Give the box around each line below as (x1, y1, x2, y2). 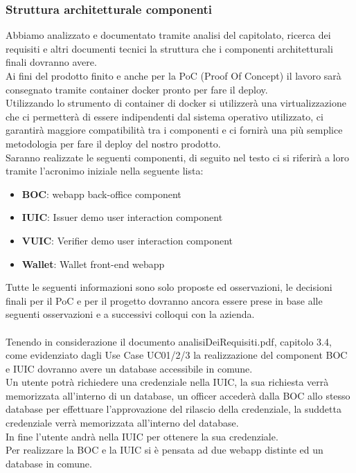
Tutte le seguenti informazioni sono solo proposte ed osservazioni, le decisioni (6, 280, 332, 294)
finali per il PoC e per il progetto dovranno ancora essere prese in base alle (6, 293, 323, 307)
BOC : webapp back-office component (21, 186, 181, 201)
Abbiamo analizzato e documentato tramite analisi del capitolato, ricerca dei (6, 28, 331, 42)
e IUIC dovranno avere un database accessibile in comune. (6, 361, 253, 375)
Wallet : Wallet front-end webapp (21, 256, 165, 271)
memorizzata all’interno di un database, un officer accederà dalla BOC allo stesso (6, 388, 350, 402)
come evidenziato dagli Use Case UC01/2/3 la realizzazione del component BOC (6, 348, 348, 362)
